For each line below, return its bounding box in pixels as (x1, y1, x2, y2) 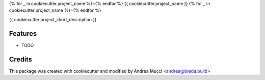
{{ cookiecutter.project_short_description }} (9, 16, 97, 22)
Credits (9, 55, 32, 63)
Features (9, 29, 37, 38)
